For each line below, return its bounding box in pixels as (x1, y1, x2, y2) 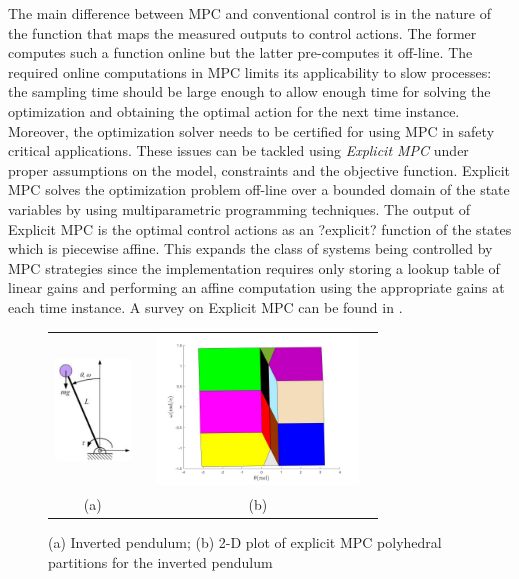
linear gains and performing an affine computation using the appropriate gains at (8, 277, 505, 298)
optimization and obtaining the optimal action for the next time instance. (8, 100, 460, 121)
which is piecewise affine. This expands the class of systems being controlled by (8, 238, 493, 259)
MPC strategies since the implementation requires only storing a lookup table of (8, 257, 500, 278)
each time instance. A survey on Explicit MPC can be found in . (8, 296, 403, 317)
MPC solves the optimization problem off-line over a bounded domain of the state (8, 179, 510, 200)
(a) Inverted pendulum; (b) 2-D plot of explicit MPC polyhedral (48, 532, 442, 553)
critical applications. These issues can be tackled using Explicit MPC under (8, 140, 469, 161)
